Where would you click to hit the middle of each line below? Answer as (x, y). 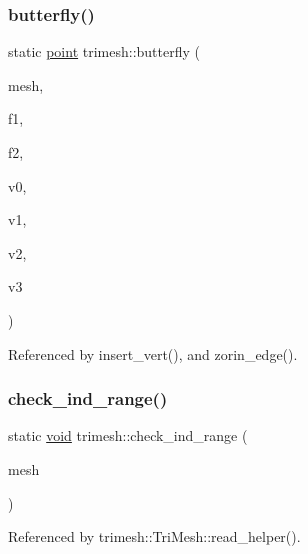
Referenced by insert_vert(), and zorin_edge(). (153, 353)
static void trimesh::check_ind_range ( (128, 435)
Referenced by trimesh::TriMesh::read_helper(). (154, 536)
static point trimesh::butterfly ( (104, 51)
